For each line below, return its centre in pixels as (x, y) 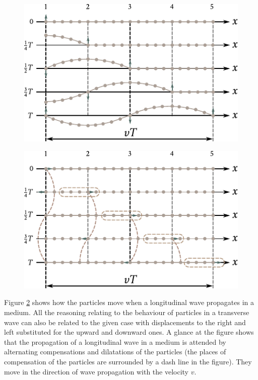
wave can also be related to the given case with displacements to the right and (125, 322)
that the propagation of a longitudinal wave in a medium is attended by (115, 341)
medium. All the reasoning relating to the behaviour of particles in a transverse (127, 312)
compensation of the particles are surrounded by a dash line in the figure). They (128, 361)
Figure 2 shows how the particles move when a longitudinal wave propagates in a (129, 302)
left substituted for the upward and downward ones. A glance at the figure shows (129, 332)
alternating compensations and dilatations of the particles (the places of (115, 352)
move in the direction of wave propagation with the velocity (96, 371)
